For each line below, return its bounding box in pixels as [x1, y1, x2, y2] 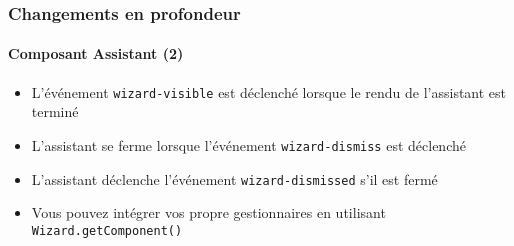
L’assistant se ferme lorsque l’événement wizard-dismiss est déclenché [31, 134, 466, 155]
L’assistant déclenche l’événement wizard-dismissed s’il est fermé [31, 168, 438, 189]
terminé [31, 101, 79, 122]
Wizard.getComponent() [31, 223, 183, 238]
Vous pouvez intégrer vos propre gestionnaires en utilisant [31, 202, 386, 223]
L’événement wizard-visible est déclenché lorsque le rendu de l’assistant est [31, 81, 507, 102]
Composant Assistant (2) [8, 43, 184, 64]
